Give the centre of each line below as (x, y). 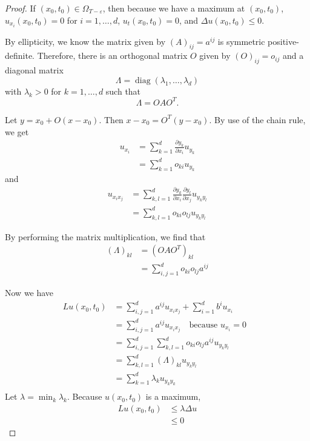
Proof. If (20, 8)
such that (123, 91)
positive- (283, 41)
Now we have (29, 293)
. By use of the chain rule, (257, 119)
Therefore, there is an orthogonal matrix (112, 56)
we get (17, 131)
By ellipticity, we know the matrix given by (85, 41)
